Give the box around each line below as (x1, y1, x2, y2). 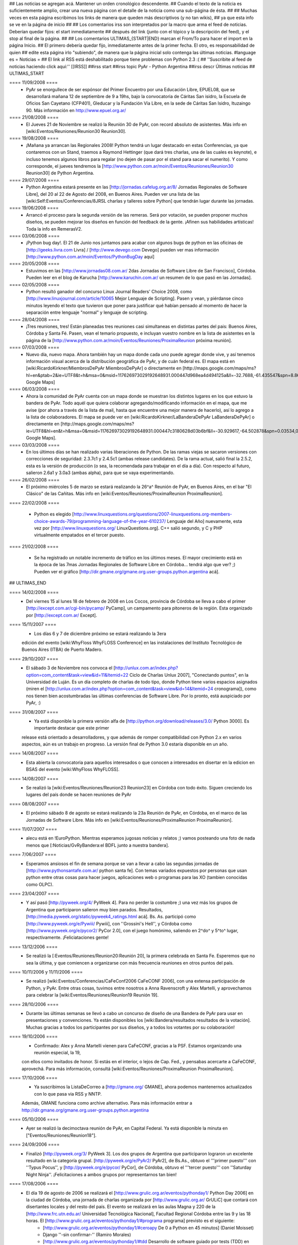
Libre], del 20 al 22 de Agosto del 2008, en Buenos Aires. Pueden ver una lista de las (26, 191, 200, 197)
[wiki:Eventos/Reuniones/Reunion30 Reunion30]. (26, 128, 127, 134)
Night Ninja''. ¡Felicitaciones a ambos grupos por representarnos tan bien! (26, 1171, 177, 1177)
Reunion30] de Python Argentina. (26, 170, 94, 176)
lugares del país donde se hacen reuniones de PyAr (26, 792, 132, 798)
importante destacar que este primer (34, 725, 109, 731)
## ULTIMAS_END (9, 580, 47, 586)
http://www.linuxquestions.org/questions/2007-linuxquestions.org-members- (74, 511, 232, 517)
